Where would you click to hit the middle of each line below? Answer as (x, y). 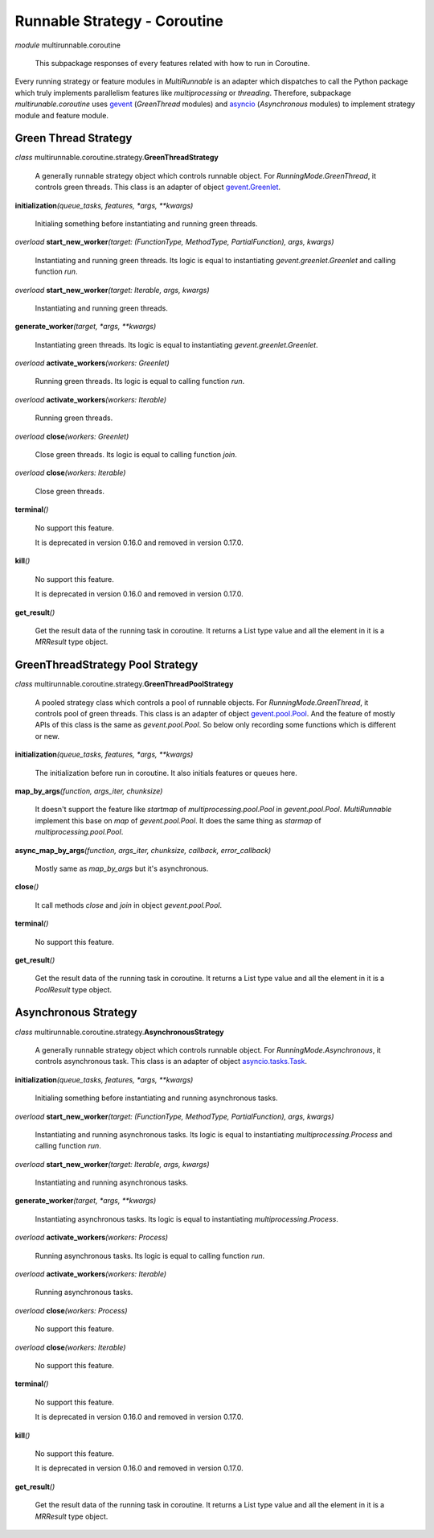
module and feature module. (61, 115)
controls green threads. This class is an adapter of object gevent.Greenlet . (158, 187)
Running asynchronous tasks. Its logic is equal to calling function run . (150, 1256)
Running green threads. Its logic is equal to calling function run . (140, 381)
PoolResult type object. (74, 989)
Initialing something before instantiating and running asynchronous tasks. (156, 1098)
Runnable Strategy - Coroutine (119, 21)
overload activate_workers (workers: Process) (92, 1237)
